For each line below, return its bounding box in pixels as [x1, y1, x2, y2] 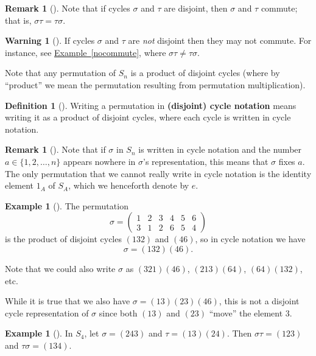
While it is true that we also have [5, 295, 130, 307]
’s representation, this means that [143, 155, 269, 167]
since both [99, 306, 138, 319]
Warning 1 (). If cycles [5, 34, 95, 47]
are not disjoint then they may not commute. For [128, 34, 312, 47]
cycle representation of [5, 306, 89, 319]
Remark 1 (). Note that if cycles [5, 2, 130, 14]
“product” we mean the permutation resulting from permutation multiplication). [5, 78, 306, 91]
